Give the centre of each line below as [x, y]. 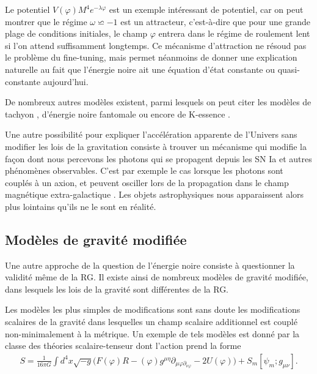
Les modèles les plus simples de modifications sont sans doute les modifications [153, 309]
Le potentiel [27, 9]
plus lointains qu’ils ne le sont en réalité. [81, 206]
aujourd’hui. [66, 81]
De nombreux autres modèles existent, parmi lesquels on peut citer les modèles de [158, 102]
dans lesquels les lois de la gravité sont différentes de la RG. [117, 289]
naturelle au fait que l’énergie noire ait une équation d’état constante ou [140, 69]
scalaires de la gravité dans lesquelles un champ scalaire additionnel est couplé [151, 322]
